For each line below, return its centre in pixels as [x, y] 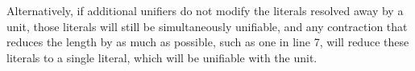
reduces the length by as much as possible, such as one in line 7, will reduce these [208, 42]
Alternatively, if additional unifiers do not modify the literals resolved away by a [205, 10]
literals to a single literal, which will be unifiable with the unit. [162, 57]
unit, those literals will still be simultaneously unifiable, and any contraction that [207, 26]
